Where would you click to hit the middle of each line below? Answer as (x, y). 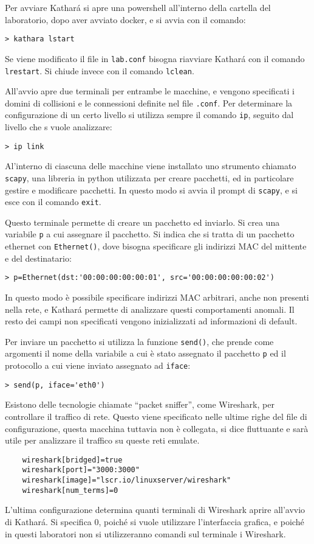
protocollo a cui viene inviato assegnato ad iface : (98, 365)
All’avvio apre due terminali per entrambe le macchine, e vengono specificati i (150, 91)
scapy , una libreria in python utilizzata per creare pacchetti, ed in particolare (149, 177)
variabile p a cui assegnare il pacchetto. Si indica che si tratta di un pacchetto (150, 234)
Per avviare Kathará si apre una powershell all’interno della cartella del (138, 7)
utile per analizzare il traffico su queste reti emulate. (102, 440)
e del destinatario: (38, 258)
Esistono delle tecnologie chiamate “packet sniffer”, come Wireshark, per (140, 404)
